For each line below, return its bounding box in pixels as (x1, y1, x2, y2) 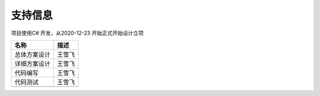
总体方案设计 (14, 50, 50, 58)
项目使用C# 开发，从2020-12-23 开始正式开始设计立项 (11, 29, 144, 37)
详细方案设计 (14, 59, 50, 68)
